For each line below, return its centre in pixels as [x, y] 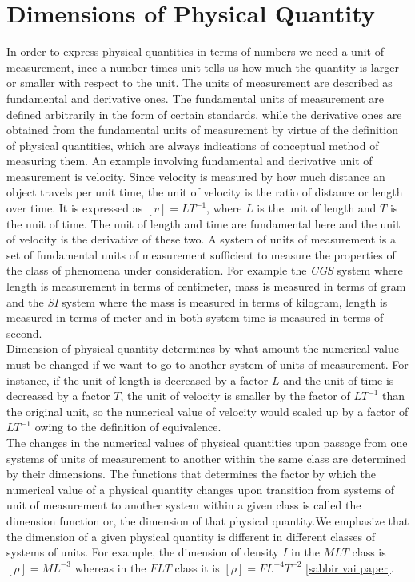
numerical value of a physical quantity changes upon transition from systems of [201, 489]
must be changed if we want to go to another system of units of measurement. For [207, 364]
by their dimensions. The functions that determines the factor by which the [192, 474]
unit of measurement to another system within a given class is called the [184, 505]
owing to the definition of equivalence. [128, 427]
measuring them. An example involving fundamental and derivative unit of [190, 161]
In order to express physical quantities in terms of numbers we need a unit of [195, 51]
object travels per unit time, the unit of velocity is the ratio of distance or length [205, 192]
